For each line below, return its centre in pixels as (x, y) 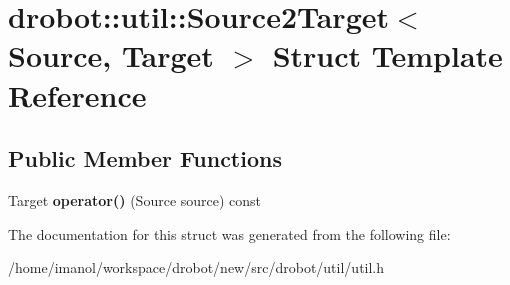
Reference (77, 94)
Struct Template (387, 55)
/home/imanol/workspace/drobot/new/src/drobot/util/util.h (196, 267)
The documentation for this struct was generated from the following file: (229, 233)
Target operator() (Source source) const (135, 199)
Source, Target (111, 55)
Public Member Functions (145, 158)
